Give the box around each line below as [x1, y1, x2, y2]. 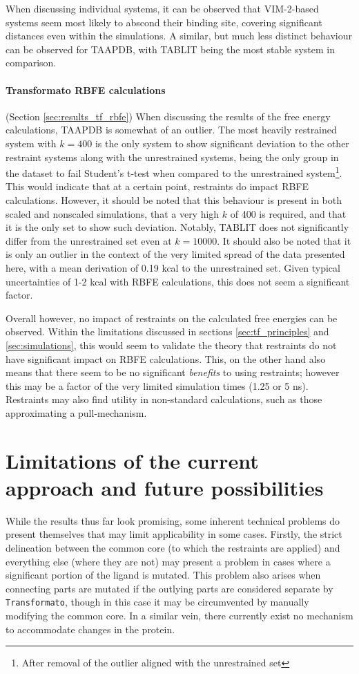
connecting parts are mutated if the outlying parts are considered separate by [6, 581, 333, 595]
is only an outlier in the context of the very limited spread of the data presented [6, 247, 345, 261]
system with [6, 135, 57, 150]
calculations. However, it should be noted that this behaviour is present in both [6, 192, 342, 207]
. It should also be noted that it [217, 233, 351, 247]
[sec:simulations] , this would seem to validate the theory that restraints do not [6, 337, 337, 352]
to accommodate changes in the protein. [6, 621, 175, 636]
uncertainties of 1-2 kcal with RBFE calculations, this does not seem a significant [6, 274, 350, 288]
